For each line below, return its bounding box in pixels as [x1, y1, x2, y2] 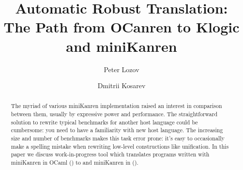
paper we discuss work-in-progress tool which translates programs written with [11, 150, 210, 158]
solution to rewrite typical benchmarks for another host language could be [11, 118, 198, 126]
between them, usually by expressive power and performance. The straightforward [11, 110, 218, 118]
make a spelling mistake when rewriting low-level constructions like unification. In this [11, 142, 229, 150]
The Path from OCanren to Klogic [3, 17, 240, 37]
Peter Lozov [104, 64, 139, 74]
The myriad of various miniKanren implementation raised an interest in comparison [11, 102, 222, 110]
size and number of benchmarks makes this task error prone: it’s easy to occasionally [11, 134, 225, 142]
